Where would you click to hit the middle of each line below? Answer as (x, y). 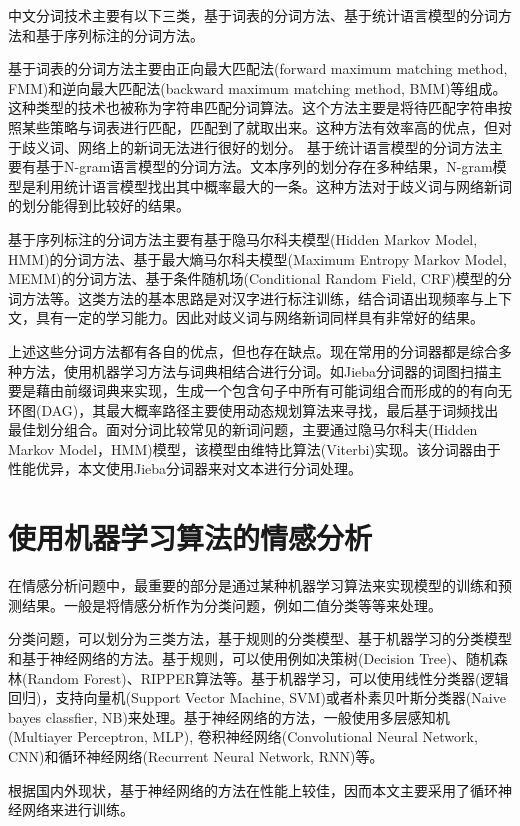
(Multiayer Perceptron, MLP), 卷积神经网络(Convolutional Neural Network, (243, 736)
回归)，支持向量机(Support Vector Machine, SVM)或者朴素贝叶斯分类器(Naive (257, 697)
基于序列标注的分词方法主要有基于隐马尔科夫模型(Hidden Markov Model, (243, 238)
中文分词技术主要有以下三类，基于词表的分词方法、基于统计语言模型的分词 (253, 15)
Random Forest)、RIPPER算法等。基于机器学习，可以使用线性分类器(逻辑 (268, 677)
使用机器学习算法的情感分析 (190, 537)
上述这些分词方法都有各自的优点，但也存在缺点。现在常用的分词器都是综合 (253, 350)
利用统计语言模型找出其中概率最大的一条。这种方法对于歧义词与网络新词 (273, 185)
